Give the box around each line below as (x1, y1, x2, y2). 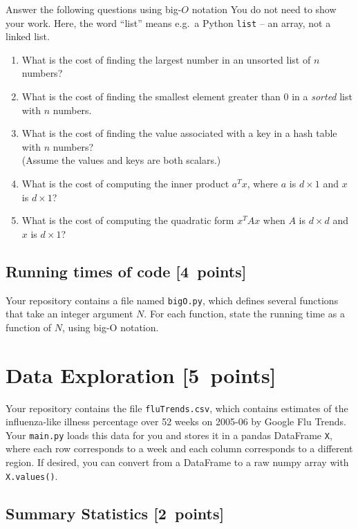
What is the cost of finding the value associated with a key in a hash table (21, 126, 337, 140)
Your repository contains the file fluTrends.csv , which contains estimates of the (6, 400, 348, 415)
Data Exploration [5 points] (6, 360, 276, 389)
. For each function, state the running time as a (144, 306, 345, 321)
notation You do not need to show (191, 2, 337, 16)
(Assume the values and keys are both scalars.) (21, 153, 221, 167)
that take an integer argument (6, 306, 133, 321)
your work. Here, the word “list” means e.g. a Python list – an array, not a (6, 15, 331, 30)
